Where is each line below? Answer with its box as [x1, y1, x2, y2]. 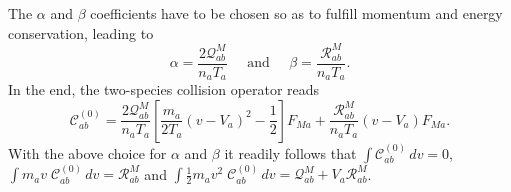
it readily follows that [224, 142, 357, 163]
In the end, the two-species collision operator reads [8, 79, 320, 100]
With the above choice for [8, 142, 167, 163]
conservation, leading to [8, 22, 154, 43]
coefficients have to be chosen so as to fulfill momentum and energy [90, 3, 503, 23]
